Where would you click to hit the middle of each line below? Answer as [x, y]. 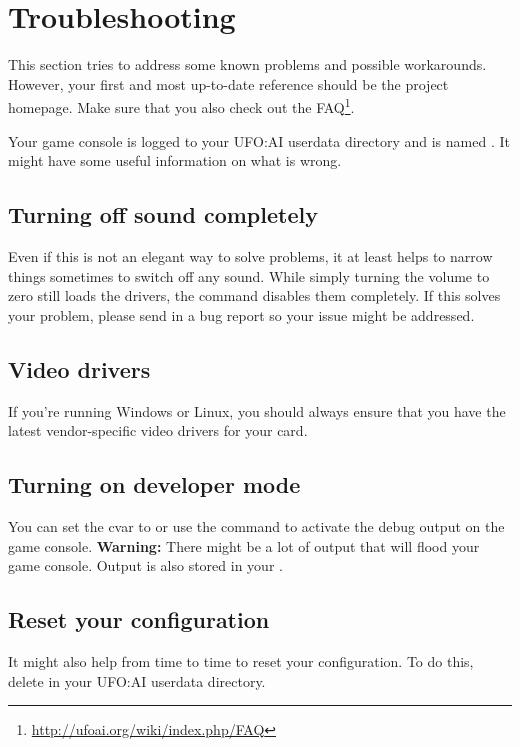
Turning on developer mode [154, 484]
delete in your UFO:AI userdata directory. [137, 680]
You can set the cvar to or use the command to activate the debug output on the [256, 525]
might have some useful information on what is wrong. [175, 160]
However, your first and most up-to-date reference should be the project [228, 83]
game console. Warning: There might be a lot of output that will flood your [244, 545]
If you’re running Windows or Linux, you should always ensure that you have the [257, 410]
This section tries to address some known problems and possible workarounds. [247, 64]
